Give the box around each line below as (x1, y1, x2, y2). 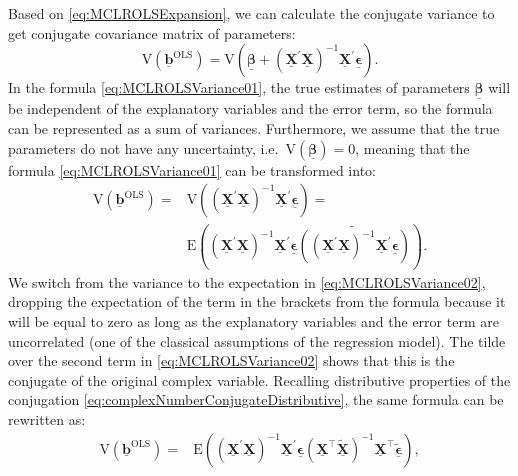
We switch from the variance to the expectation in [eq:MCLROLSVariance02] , (8, 271, 486, 292)
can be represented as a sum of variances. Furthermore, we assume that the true (8, 118, 500, 138)
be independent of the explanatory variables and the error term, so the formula (8, 98, 493, 119)
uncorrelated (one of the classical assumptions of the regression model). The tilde (8, 330, 506, 351)
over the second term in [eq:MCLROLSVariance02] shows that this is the (8, 350, 455, 371)
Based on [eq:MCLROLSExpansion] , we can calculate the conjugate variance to (8, 3, 495, 23)
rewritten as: (8, 408, 86, 429)
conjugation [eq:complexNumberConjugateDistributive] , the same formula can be (8, 389, 504, 410)
